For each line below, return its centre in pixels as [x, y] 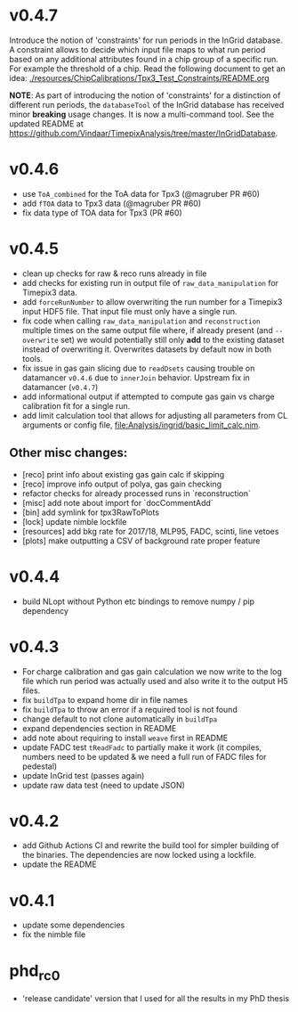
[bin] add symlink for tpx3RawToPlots [91, 512]
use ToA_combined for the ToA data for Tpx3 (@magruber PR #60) [141, 193]
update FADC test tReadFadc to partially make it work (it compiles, [142, 747]
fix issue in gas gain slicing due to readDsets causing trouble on [138, 368]
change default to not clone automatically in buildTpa [120, 719]
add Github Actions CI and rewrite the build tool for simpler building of [150, 845]
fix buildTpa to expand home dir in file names [105, 699]
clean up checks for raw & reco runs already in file [114, 273]
